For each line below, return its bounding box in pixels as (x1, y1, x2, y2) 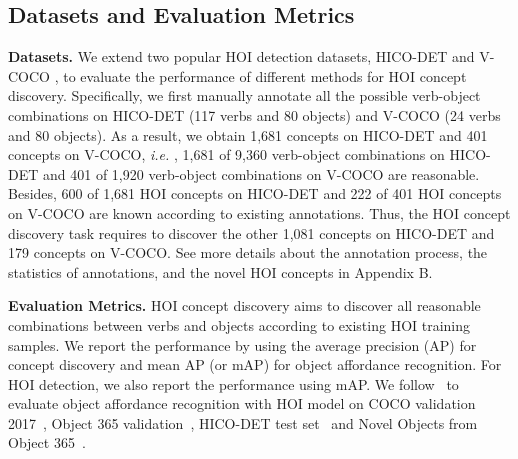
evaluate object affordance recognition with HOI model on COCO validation (8, 393, 476, 414)
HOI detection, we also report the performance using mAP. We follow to (8, 373, 459, 394)
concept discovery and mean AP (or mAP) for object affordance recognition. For (8, 354, 502, 375)
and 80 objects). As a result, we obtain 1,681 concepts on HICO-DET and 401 (8, 124, 488, 145)
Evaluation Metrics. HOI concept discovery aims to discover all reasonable (8, 295, 481, 316)
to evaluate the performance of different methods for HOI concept (63, 65, 467, 86)
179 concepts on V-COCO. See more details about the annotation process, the (8, 242, 488, 263)
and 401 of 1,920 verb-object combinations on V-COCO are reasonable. (42, 163, 480, 184)
